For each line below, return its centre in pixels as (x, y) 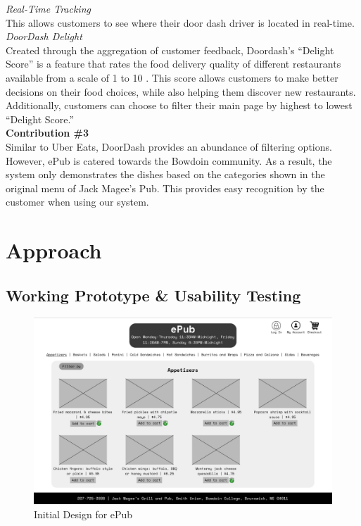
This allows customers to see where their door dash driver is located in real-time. (180, 22)
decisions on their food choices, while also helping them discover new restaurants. (181, 91)
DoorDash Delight (44, 36)
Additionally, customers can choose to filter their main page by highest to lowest (179, 105)
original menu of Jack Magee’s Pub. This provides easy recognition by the (165, 188)
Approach (54, 250)
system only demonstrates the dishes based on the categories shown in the (165, 174)
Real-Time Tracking (48, 8)
